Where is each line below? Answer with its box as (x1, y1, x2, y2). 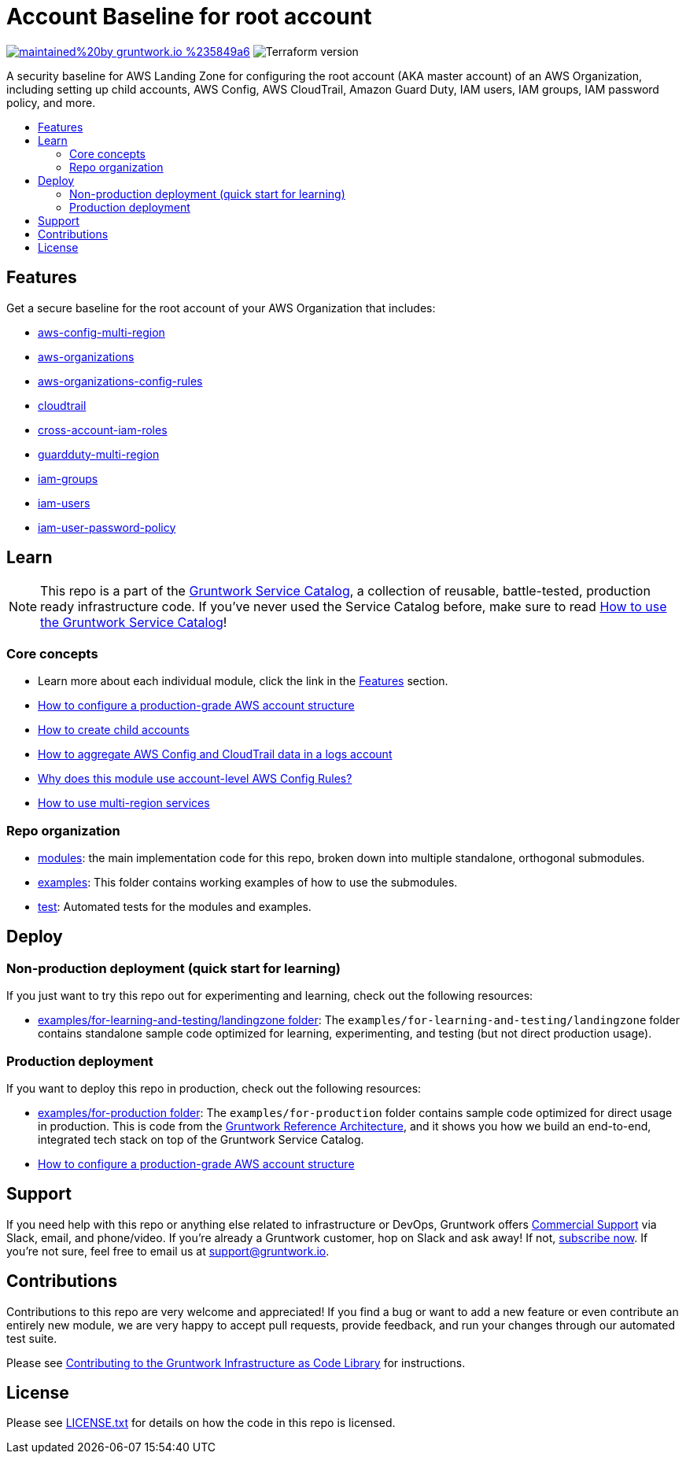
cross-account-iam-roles (38, 422, 168, 437)
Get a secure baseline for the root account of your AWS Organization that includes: (6, 300, 436, 315)
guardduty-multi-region (38, 447, 160, 461)
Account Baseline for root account (6, 3, 372, 30)
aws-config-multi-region (38, 325, 165, 339)
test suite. (6, 1331, 57, 1345)
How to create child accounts (38, 723, 190, 737)
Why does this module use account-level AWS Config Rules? (38, 772, 352, 786)
